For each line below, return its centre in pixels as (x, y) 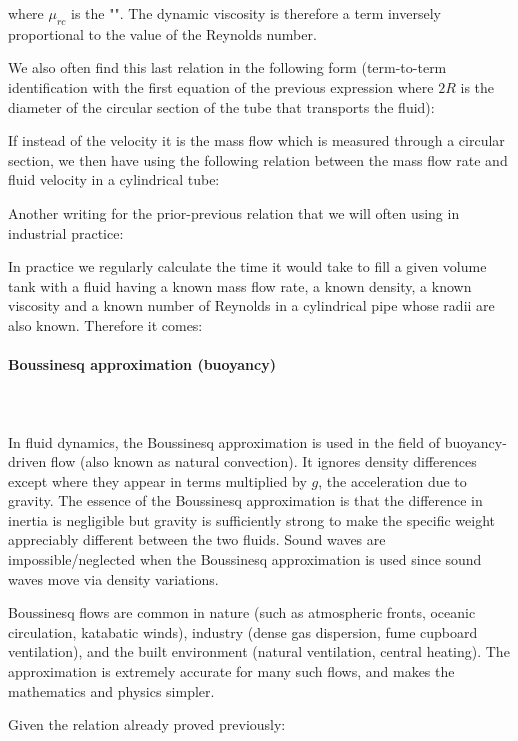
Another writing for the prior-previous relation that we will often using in (234, 212)
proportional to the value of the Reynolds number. (162, 33)
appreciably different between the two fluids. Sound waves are (197, 539)
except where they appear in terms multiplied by (157, 480)
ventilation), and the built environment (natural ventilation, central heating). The (259, 651)
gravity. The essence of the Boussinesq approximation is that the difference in (245, 500)
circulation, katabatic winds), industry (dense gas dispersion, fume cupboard (243, 631)
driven (27, 461)
